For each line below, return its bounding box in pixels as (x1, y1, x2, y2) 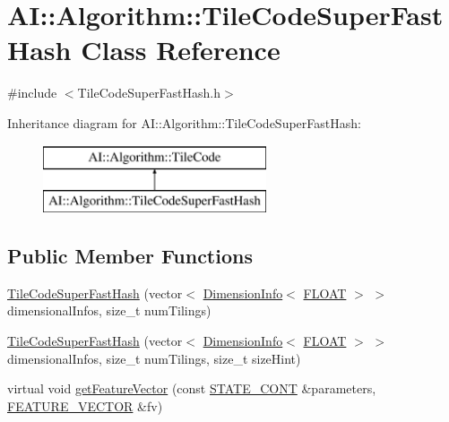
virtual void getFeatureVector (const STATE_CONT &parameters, (7, 379, 376, 398)
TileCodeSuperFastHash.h (77, 83, 221, 102)
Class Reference (81, 31, 281, 68)
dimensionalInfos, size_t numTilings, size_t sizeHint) (7, 349, 301, 367)
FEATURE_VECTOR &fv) (7, 396, 163, 415)
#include (7, 83, 57, 102)
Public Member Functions (7, 242, 253, 270)
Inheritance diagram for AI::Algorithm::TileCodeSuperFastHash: (7, 113, 361, 132)
